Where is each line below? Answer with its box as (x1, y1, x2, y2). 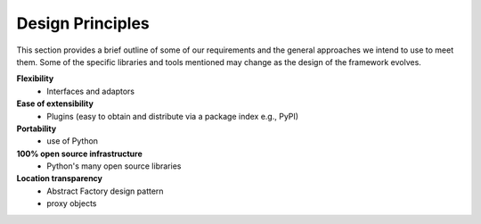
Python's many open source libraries (46, 161, 182, 171)
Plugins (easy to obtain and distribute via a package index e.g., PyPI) (46, 111, 298, 121)
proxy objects (46, 198, 97, 209)
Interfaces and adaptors (46, 86, 135, 96)
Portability (16, 123, 57, 134)
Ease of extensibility (16, 98, 94, 109)
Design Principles (16, 13, 151, 33)
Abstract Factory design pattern (46, 186, 164, 196)
